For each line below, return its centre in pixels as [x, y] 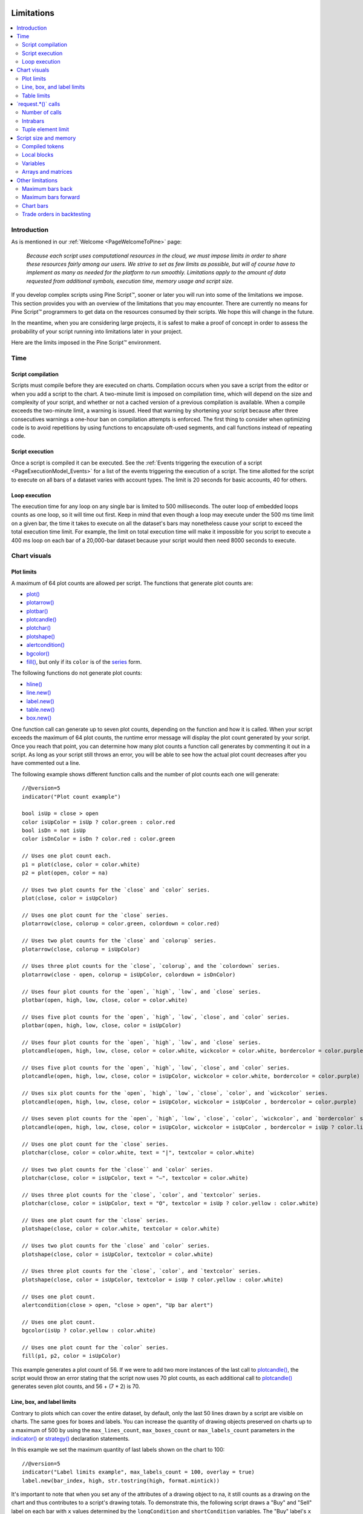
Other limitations [37, 180]
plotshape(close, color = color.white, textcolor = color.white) [121, 1229]
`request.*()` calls [38, 104]
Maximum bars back [47, 188]
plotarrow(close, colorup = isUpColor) [81, 949]
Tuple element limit [46, 130]
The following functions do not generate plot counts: [77, 673]
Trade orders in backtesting [56, 214]
